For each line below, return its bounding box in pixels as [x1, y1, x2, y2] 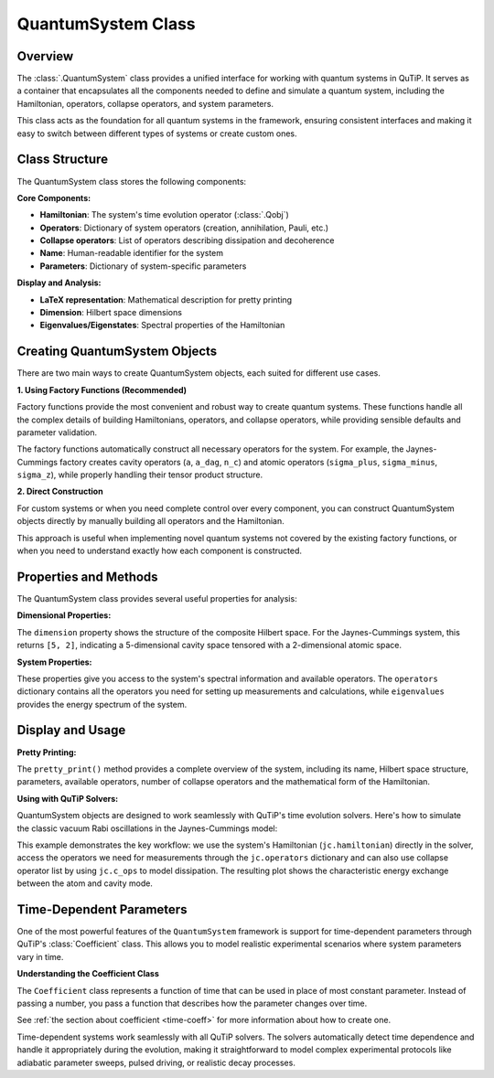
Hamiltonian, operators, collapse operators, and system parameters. [16, 98, 274, 109]
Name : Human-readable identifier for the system [39, 248, 224, 259]
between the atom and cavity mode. [16, 878, 153, 889]
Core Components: [16, 192, 91, 203]
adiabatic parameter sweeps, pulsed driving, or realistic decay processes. [16, 1057, 296, 1068]
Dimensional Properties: [16, 610, 112, 621]
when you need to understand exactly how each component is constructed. [16, 545, 302, 557]
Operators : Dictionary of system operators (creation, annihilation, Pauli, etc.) [39, 222, 329, 233]
